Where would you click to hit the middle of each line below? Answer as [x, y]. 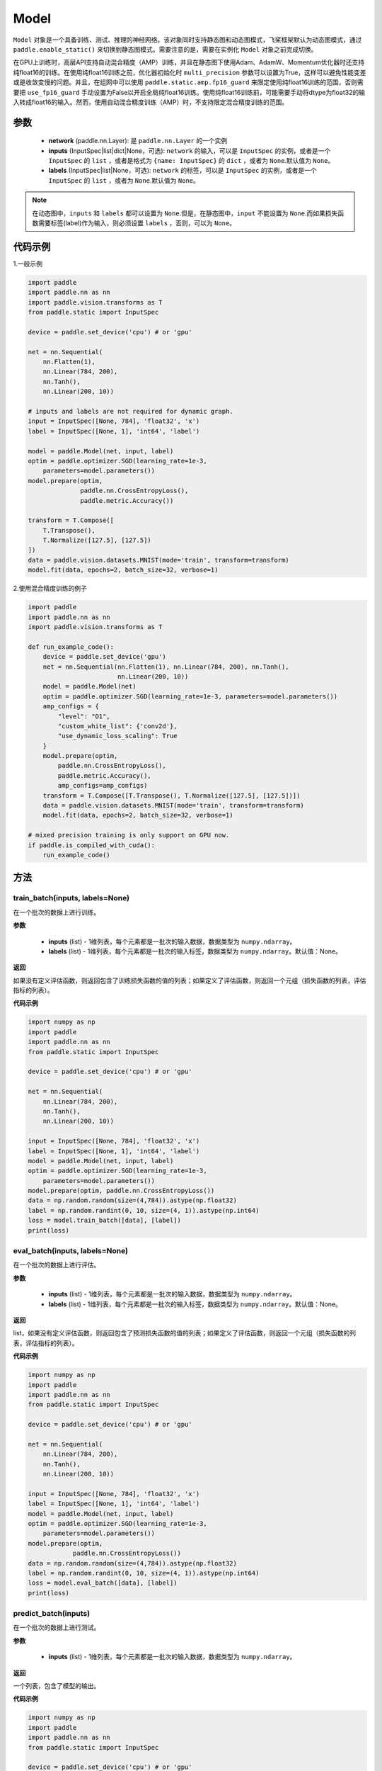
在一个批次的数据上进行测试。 [57, 1628]
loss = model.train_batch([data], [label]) [105, 1221]
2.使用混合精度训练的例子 [50, 589]
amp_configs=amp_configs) [103, 786]
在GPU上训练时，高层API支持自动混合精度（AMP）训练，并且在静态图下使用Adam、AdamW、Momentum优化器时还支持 [189, 62]
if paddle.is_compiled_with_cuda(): [92, 845]
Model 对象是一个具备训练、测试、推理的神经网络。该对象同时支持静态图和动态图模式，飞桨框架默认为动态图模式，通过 [187, 40]
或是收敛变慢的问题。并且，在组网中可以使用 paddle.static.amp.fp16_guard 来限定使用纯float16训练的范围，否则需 [188, 82]
